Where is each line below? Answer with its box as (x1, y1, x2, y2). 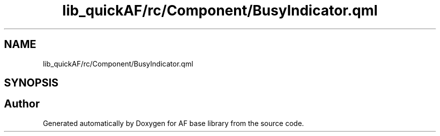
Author (4, 97, 40, 110)
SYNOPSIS (4, 76, 59, 89)
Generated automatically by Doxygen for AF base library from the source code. (43, 118, 304, 127)
